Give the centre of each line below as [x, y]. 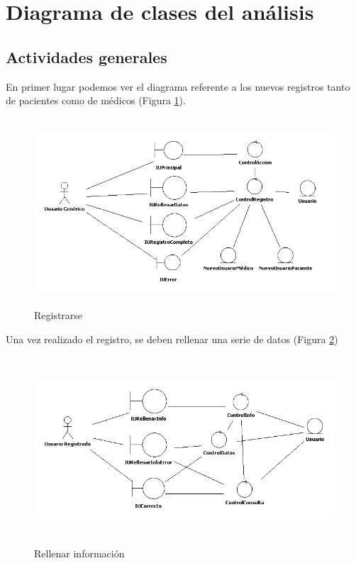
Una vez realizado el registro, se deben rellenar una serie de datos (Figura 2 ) [172, 339]
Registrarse [59, 314]
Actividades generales [87, 56]
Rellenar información [79, 553]
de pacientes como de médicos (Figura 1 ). [96, 100]
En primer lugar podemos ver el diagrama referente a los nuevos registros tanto [178, 86]
